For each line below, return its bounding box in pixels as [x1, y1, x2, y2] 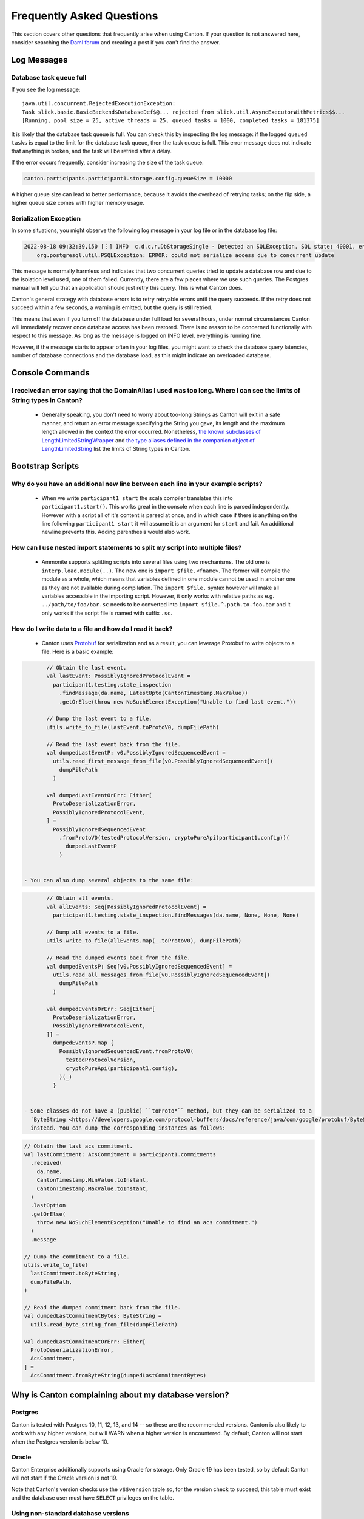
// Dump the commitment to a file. [24, 1253, 130, 1260]
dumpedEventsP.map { [52, 1040, 114, 1046]
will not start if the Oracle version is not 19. [11, 1474, 118, 1482]
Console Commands [11, 368, 90, 378]
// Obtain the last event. [46, 664, 127, 671]
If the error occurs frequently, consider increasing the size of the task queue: [11, 159, 204, 166]
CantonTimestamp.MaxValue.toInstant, [36, 1185, 149, 1192]
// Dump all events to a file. [46, 928, 140, 936]
